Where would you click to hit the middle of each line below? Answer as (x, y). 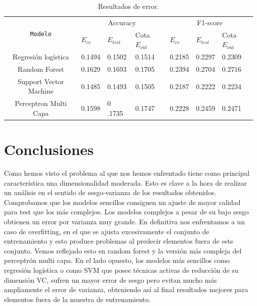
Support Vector (41, 81)
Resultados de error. (128, 6)
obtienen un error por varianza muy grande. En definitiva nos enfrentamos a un (125, 222)
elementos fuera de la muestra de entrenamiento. (77, 299)
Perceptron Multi (41, 103)
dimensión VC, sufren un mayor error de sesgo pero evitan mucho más (110, 280)
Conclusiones (49, 149)
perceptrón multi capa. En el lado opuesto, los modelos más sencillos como (117, 260)
